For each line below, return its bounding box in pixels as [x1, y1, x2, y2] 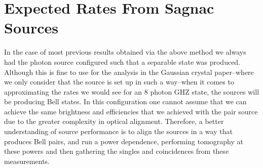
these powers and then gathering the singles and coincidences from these [4, 146, 229, 156]
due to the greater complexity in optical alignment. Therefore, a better [4, 116, 224, 127]
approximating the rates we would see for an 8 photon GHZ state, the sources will [4, 86, 259, 97]
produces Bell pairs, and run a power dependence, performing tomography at [4, 136, 243, 146]
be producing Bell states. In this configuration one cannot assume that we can [4, 96, 247, 107]
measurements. [4, 155, 50, 166]
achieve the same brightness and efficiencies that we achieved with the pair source [4, 106, 258, 116]
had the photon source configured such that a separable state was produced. [4, 56, 241, 67]
